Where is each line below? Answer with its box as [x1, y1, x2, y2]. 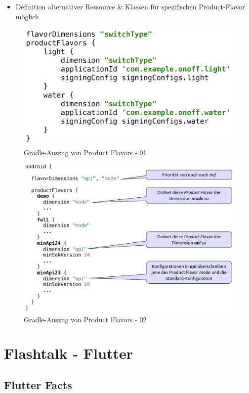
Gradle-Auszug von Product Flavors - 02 [24, 314, 147, 324]
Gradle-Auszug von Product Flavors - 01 [24, 147, 147, 157]
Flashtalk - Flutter [4, 343, 133, 363]
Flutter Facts [4, 377, 72, 392]
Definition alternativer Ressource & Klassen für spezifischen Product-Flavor [15, 1, 245, 11]
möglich [15, 11, 39, 21]
